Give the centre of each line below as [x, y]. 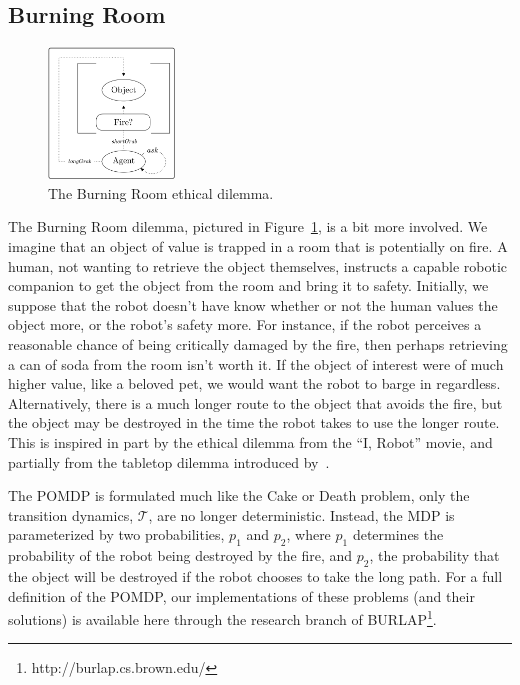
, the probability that [434, 555]
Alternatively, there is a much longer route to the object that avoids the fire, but [255, 402]
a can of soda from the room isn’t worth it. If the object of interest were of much [256, 363]
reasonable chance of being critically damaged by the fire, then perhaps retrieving [258, 344]
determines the [398, 534]
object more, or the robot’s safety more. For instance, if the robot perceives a [245, 324]
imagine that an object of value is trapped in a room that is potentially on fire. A [258, 246]
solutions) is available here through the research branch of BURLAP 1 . [222, 617]
